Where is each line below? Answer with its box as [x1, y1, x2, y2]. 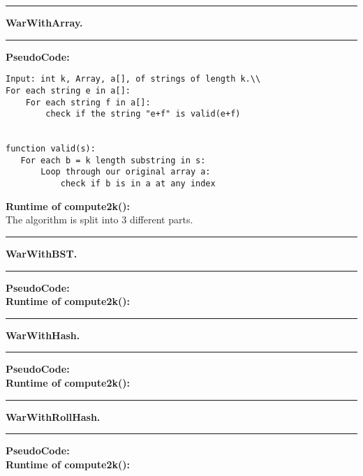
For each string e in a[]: [6, 85, 131, 96]
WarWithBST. [6, 246, 77, 260]
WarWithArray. [6, 15, 83, 29]
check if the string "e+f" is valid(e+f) [45, 109, 241, 119]
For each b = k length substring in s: [20, 155, 206, 165]
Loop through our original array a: [40, 167, 211, 177]
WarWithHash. [6, 327, 80, 342]
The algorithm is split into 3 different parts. [6, 212, 193, 227]
